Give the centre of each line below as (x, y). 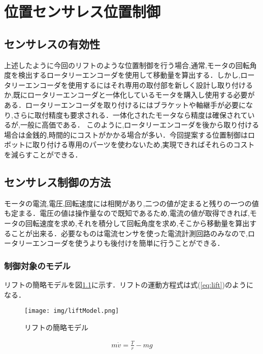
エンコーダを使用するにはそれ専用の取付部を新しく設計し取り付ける (139, 85)
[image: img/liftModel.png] (72, 311)
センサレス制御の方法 (57, 182)
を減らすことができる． (43, 154)
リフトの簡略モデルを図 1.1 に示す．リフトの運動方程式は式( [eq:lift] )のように (129, 284)
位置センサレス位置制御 (83, 11)
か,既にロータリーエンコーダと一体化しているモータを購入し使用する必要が (129, 95)
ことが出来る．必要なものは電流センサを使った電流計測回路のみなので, (129, 233)
